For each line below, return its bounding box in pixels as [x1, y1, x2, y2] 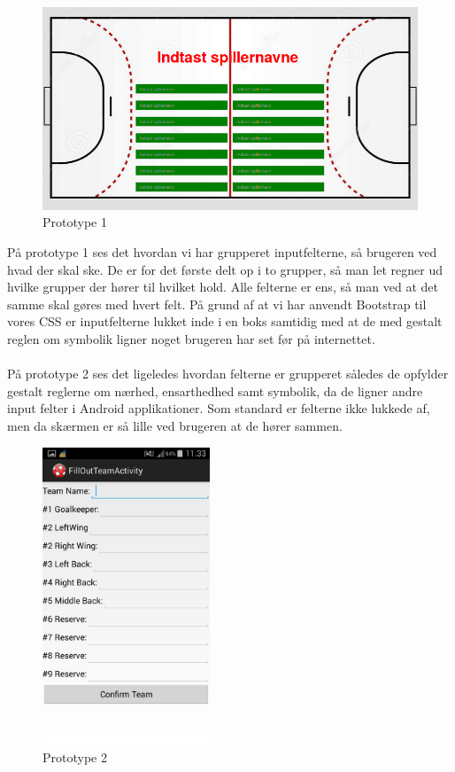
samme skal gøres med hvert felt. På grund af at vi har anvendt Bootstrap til [7, 294, 427, 313]
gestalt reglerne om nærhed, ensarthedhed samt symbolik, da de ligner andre [7, 381, 423, 400]
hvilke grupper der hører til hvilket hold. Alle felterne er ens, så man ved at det [7, 277, 438, 296]
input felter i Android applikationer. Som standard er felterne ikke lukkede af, [7, 399, 430, 417]
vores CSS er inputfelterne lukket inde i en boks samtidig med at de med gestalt [7, 312, 443, 331]
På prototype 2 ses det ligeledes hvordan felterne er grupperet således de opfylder [7, 364, 449, 383]
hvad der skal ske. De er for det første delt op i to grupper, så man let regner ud [7, 260, 443, 278]
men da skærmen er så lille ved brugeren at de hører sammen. [7, 417, 343, 435]
